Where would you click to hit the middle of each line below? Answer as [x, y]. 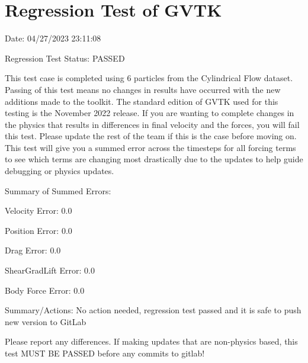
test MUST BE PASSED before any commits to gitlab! [105, 353]
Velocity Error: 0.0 [38, 211]
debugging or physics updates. [60, 171]
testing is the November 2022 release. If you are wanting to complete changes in [150, 113]
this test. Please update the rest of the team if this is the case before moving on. [151, 136]
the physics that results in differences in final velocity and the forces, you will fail [152, 124]
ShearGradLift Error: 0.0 [50, 270]
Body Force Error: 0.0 [45, 290]
